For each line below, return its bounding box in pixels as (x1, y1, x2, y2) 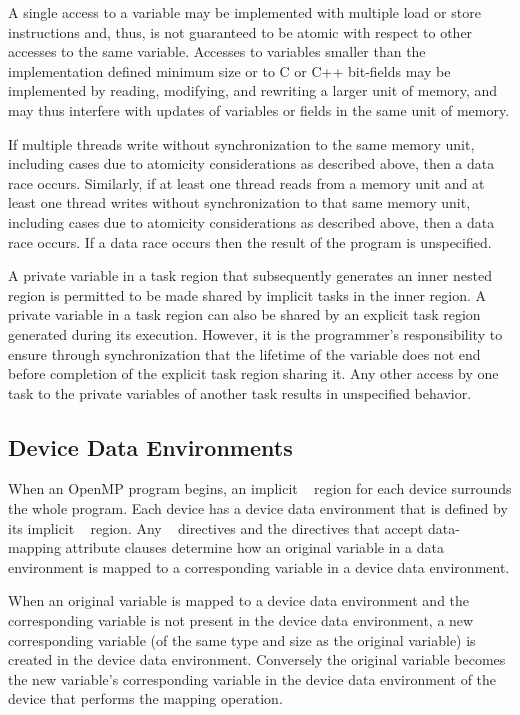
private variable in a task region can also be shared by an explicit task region (8, 304, 481, 325)
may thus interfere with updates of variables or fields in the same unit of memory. (8, 99, 510, 120)
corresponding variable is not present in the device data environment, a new (8, 610, 474, 631)
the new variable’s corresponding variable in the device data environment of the (8, 668, 497, 689)
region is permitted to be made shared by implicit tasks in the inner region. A (8, 284, 487, 305)
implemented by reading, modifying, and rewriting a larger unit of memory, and (8, 80, 498, 101)
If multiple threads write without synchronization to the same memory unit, (8, 133, 475, 154)
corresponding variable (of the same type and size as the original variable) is (8, 629, 476, 650)
